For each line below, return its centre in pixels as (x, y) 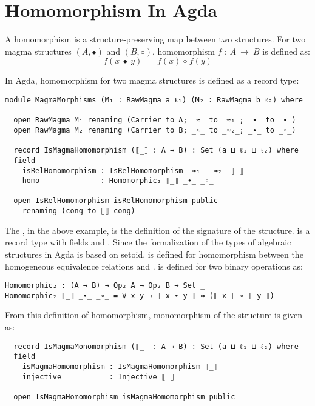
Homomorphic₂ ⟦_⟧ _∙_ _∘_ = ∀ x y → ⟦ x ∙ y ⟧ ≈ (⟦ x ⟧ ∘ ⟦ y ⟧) (140, 295)
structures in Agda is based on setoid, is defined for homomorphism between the (154, 254)
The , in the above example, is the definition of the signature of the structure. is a (157, 230)
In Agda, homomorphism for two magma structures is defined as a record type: (152, 80)
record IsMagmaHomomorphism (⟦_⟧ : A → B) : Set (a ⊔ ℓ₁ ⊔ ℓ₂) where (156, 151)
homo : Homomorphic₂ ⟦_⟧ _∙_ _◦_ (118, 181)
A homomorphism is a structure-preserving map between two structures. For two (155, 39)
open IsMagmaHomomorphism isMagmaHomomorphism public (124, 397)
